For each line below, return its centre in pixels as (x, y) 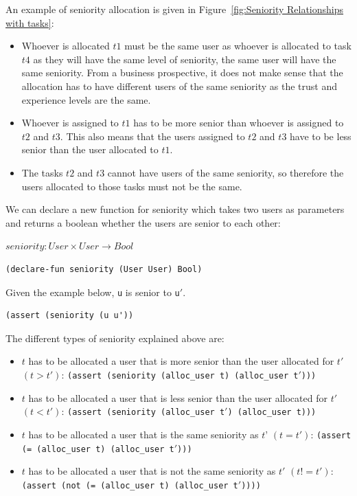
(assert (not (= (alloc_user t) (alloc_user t (130, 485)
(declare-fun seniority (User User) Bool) (104, 269)
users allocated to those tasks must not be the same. (132, 186)
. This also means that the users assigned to (152, 136)
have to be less (321, 136)
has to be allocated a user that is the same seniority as (143, 434)
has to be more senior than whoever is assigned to (239, 123)
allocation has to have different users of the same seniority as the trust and (179, 86)
